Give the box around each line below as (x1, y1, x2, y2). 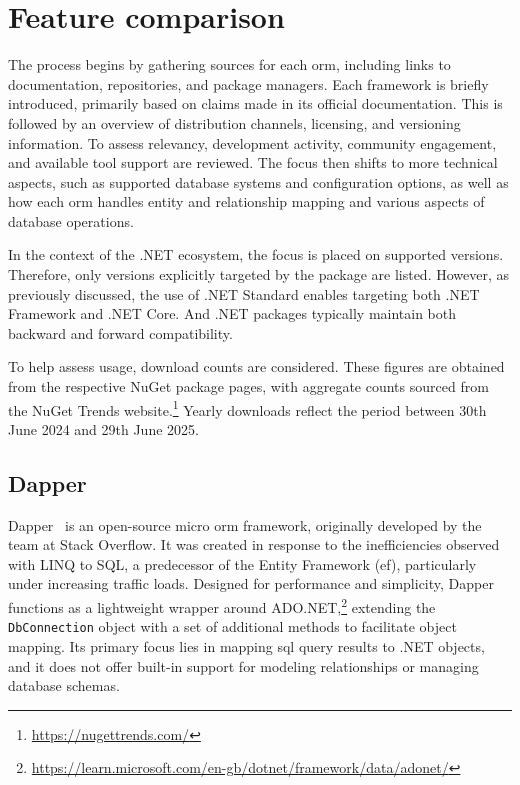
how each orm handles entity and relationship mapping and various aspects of (8, 191, 485, 212)
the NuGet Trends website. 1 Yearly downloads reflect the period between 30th (8, 396, 487, 420)
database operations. (8, 210, 134, 231)
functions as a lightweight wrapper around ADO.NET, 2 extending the (8, 594, 436, 617)
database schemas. (8, 675, 120, 696)
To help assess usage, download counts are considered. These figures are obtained (8, 356, 505, 377)
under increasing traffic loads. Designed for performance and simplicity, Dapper (8, 573, 494, 594)
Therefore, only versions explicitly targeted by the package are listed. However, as (8, 264, 510, 285)
